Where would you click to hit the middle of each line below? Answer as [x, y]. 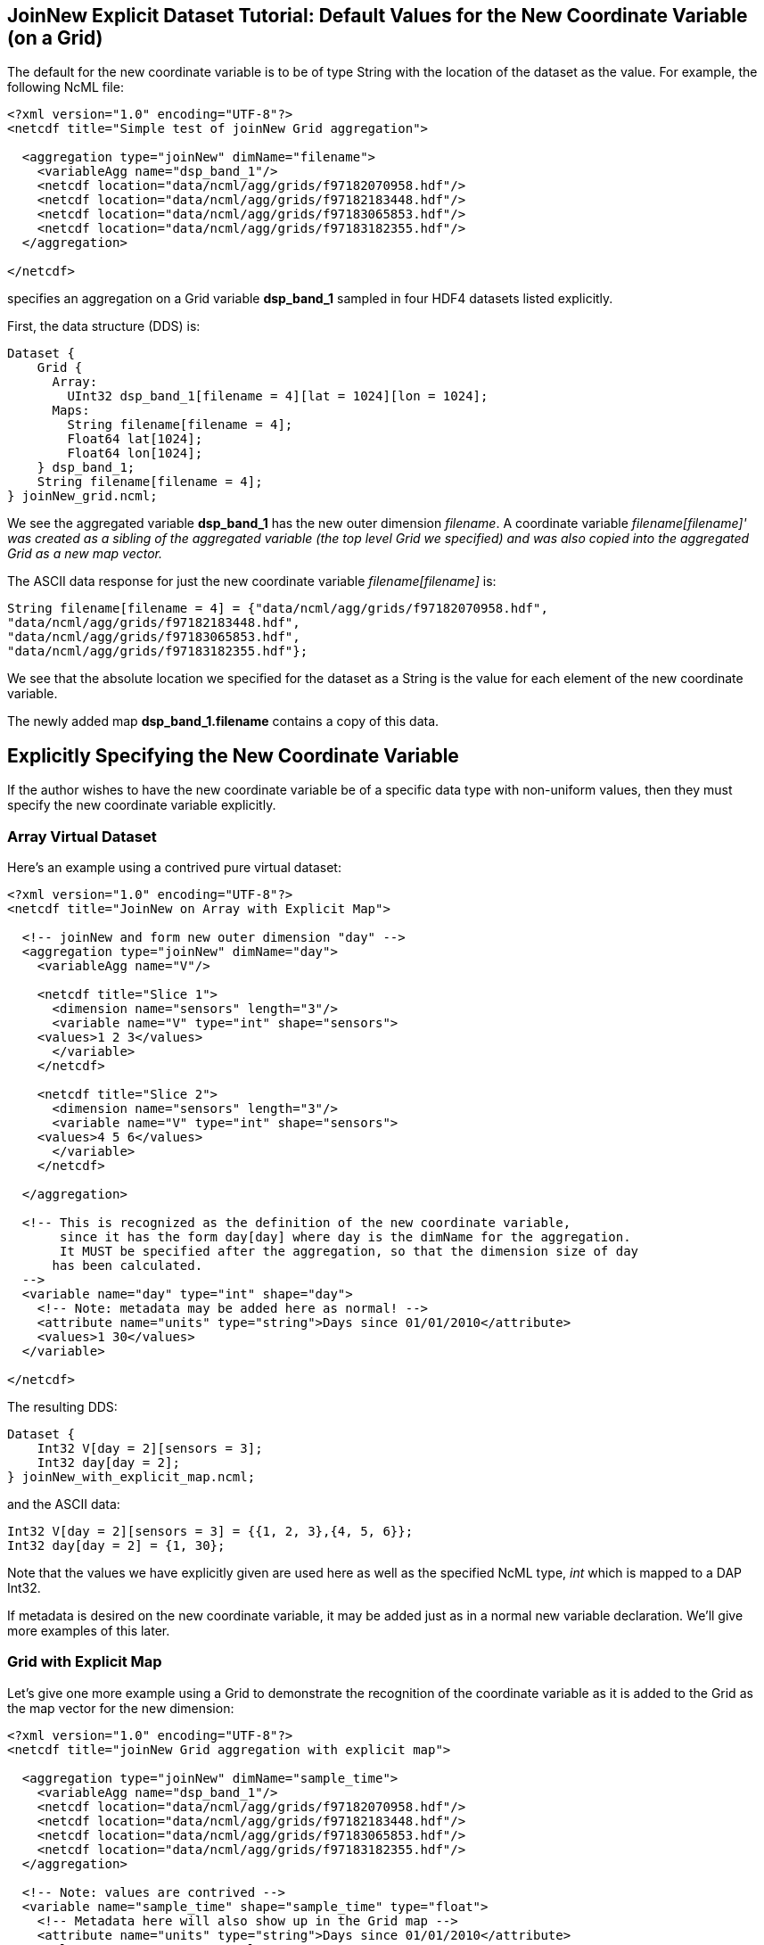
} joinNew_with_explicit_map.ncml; [131, 1477]
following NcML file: [66, 87]
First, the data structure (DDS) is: [104, 326]
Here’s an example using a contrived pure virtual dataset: [174, 868]
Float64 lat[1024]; [135, 439]
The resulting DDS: [62, 1407]
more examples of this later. [89, 1631]
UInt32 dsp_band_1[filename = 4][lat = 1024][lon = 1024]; [278, 396]
